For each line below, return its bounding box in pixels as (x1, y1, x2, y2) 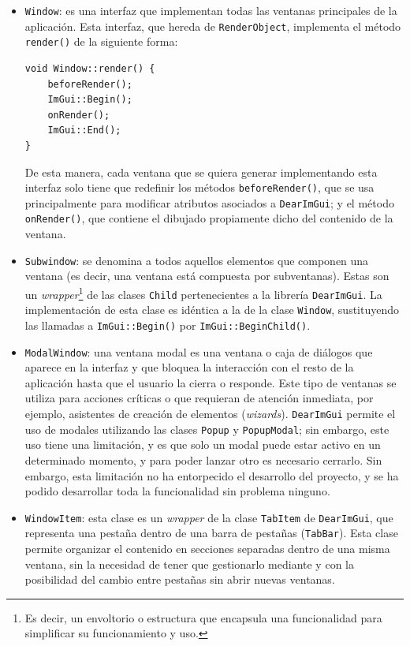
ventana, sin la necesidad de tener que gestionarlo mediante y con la (24, 555, 354, 572)
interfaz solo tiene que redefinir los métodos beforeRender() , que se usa (24, 179, 375, 196)
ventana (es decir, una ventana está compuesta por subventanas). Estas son (24, 267, 389, 284)
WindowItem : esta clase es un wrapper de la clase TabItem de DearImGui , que (24, 509, 393, 525)
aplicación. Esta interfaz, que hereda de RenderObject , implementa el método (24, 17, 401, 34)
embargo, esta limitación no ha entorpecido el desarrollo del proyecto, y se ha (24, 467, 399, 484)
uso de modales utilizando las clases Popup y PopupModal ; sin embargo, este (24, 420, 389, 437)
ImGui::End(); (47, 125, 121, 136)
